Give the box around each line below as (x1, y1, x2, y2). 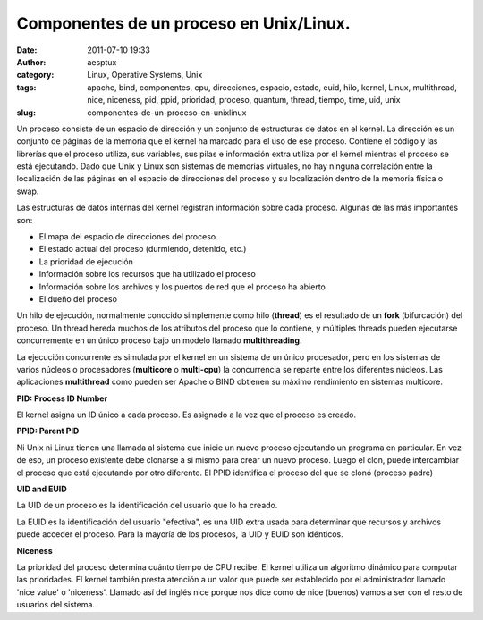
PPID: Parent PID (16, 425, 80, 437)
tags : (16, 81, 37, 93)
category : (16, 70, 55, 80)
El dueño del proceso (38, 293, 118, 304)
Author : (16, 56, 47, 67)
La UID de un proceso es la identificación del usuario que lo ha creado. (16, 500, 278, 511)
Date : (16, 45, 38, 55)
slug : (16, 107, 36, 118)
